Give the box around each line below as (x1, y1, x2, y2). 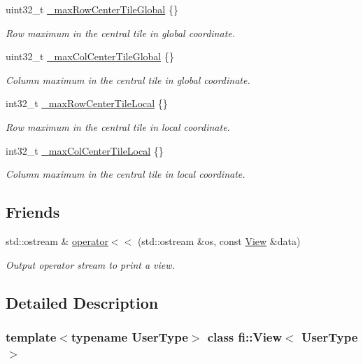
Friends (6, 201, 60, 223)
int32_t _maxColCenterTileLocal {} (6, 143, 164, 157)
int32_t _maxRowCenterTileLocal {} (6, 96, 168, 111)
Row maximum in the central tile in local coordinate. (6, 119, 230, 134)
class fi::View (207, 328, 283, 345)
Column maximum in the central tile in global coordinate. (6, 72, 250, 87)
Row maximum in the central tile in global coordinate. (6, 25, 236, 40)
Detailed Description (6, 291, 159, 313)
